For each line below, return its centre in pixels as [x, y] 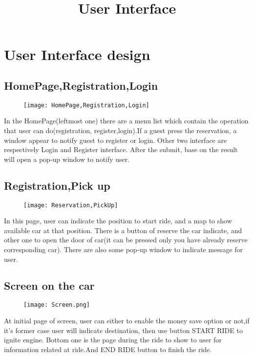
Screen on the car [49, 285]
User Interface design [77, 54]
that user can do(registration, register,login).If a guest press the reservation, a [120, 130]
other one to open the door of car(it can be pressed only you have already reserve [126, 240]
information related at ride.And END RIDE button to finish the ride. [108, 349]
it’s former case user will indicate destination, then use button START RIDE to [123, 330]
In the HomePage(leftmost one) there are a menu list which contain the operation [126, 121]
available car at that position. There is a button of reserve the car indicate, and [123, 230]
